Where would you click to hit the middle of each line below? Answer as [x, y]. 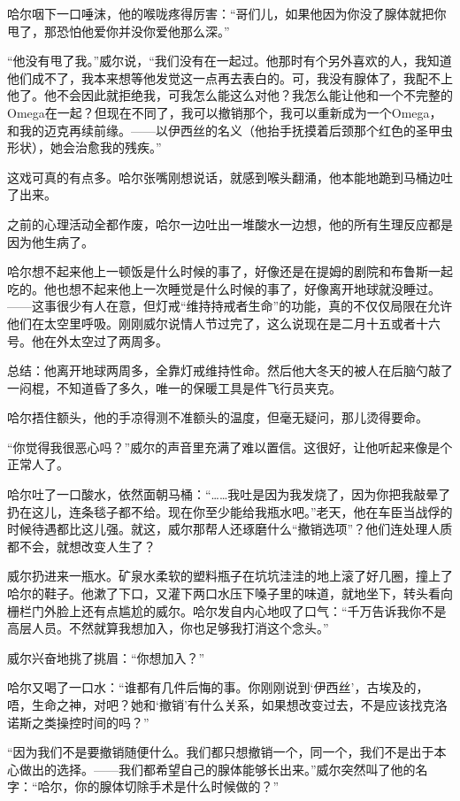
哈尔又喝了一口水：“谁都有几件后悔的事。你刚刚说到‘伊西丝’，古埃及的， [218, 687]
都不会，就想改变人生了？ [81, 546]
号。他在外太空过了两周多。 [88, 340]
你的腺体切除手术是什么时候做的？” [177, 786]
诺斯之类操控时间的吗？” [78, 722]
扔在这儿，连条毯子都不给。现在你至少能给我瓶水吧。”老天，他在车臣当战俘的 [230, 511]
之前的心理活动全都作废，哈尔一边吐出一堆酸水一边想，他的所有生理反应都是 [230, 223]
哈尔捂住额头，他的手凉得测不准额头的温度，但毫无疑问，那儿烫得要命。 [218, 417]
